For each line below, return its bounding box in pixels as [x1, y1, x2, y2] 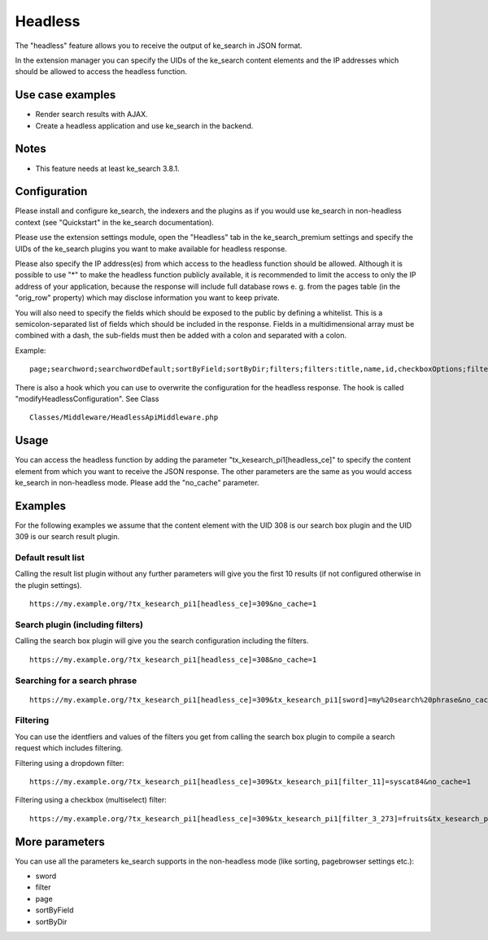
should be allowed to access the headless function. [15, 67, 187, 76]
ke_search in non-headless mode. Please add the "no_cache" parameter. [15, 477, 259, 487]
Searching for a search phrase [15, 675, 137, 686]
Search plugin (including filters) [15, 619, 144, 630]
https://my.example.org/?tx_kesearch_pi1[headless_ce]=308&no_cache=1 [29, 655, 317, 664]
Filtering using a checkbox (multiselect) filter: [15, 795, 167, 805]
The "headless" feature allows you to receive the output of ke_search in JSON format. [15, 41, 303, 50]
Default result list [15, 552, 85, 564]
